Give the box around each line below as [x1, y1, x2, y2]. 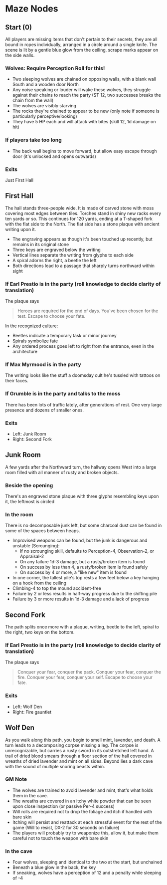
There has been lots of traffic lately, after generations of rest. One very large [5, 401, 162, 407]
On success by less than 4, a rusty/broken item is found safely [19, 564, 148, 570]
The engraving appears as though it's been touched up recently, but [12, 236, 153, 242]
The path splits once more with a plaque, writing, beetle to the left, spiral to [5, 624, 160, 630]
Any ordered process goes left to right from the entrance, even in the [12, 343, 155, 349]
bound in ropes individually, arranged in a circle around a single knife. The [5, 42, 158, 48]
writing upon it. [5, 226, 36, 232]
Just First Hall [5, 177, 34, 183]
